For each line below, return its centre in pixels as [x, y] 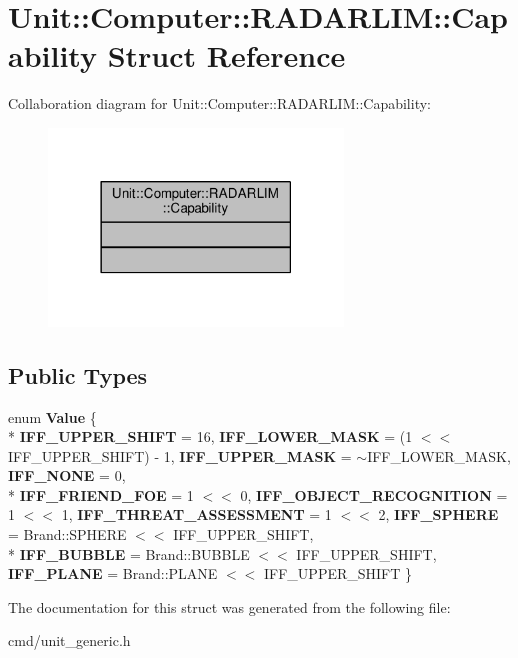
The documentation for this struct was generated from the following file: [229, 606]
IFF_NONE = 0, [67, 475]
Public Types [78, 374]
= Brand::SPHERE [67, 534]
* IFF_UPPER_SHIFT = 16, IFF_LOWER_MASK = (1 [210, 436]
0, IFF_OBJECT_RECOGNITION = [374, 494]
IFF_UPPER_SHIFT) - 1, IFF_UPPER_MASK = [180, 455]
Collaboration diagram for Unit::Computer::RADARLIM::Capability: [219, 103]
